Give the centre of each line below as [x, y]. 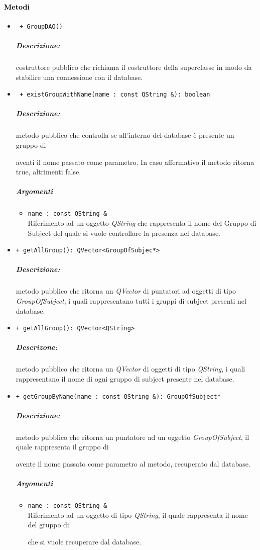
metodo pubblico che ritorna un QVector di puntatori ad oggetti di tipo [126, 291]
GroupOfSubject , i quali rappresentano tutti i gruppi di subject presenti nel [131, 301]
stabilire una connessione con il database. [79, 77]
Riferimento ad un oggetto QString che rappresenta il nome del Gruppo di [142, 223]
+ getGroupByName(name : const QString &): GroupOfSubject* [118, 396]
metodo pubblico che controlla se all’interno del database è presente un [125, 135]
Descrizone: [37, 347]
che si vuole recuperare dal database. [85, 542]
